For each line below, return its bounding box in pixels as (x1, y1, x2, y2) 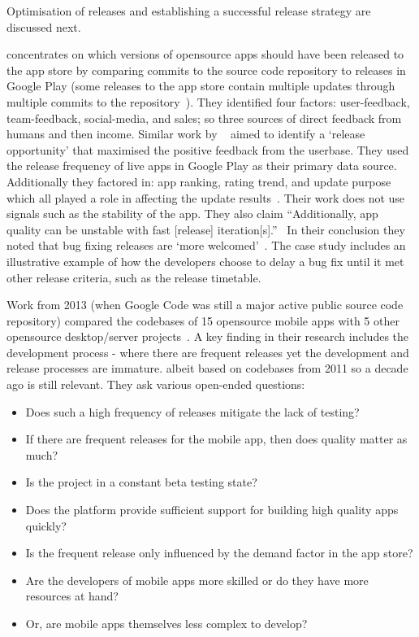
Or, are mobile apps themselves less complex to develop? (25, 615, 308, 631)
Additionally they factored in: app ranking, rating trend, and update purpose (6, 172, 391, 190)
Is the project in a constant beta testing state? (25, 473, 257, 491)
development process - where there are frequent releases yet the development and (6, 343, 409, 360)
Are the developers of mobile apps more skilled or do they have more (25, 571, 369, 588)
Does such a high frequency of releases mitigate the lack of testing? (25, 403, 360, 420)
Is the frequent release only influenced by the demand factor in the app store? (25, 544, 413, 561)
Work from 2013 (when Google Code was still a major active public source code (6, 296, 404, 313)
